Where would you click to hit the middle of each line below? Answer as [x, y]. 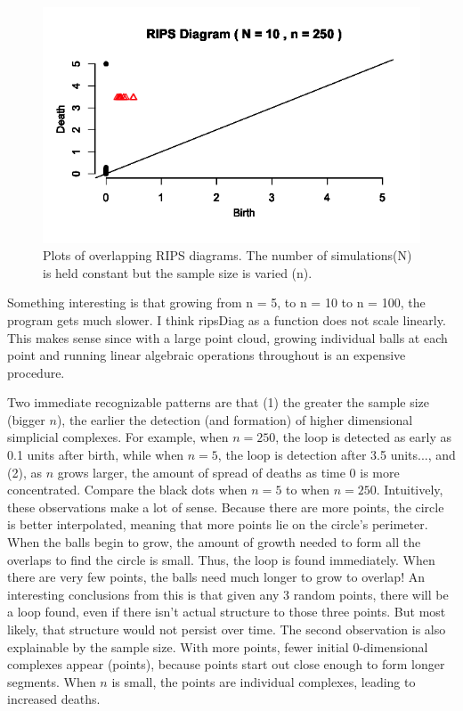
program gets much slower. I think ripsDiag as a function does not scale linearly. [227, 319]
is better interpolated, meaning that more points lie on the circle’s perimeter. [218, 524]
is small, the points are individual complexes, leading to [264, 681]
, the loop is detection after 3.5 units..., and [337, 455]
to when [308, 490]
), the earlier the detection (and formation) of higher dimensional [235, 419]
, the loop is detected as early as [364, 437]
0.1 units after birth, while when [96, 455]
